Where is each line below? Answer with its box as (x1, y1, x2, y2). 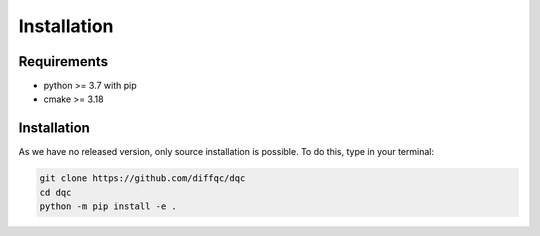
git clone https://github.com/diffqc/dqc (39, 173, 246, 184)
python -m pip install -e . (39, 201, 177, 212)
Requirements (18, 53, 109, 70)
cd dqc (39, 186, 72, 198)
